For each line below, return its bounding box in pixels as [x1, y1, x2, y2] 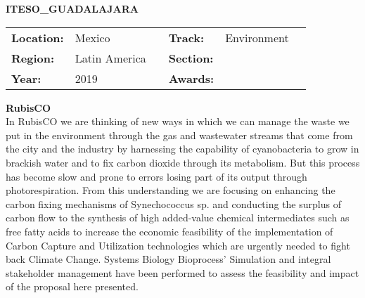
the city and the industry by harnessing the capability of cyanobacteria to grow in [6, 141, 359, 156]
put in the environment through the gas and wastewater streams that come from [6, 127, 353, 142]
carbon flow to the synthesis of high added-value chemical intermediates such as [6, 210, 350, 225]
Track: [168, 29, 205, 46]
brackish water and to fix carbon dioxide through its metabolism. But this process [6, 155, 360, 169]
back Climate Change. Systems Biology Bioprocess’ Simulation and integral [6, 252, 331, 266]
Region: [11, 49, 55, 66]
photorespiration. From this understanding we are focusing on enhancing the [6, 183, 335, 197]
